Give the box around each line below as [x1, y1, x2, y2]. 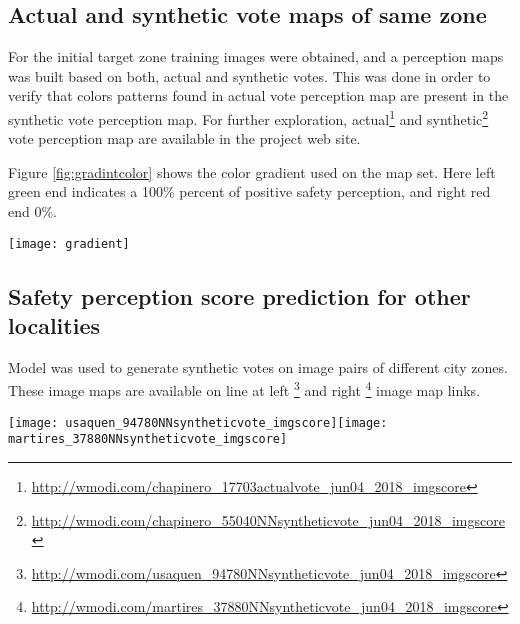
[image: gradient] [8, 236, 130, 251]
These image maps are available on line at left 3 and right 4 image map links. [8, 377, 481, 401]
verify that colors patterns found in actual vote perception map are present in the [8, 85, 509, 106]
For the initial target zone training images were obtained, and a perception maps [8, 46, 504, 67]
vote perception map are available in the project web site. [8, 128, 361, 149]
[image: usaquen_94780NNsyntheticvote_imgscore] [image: [8, 415, 388, 430]
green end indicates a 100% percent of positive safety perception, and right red [8, 181, 491, 202]
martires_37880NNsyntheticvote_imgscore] [8, 432, 288, 447]
